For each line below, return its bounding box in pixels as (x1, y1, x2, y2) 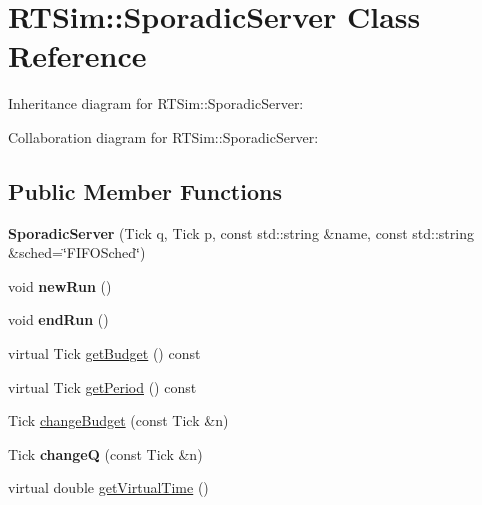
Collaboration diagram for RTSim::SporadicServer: (8, 126, 319, 147)
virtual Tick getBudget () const (8, 343, 201, 364)
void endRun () (8, 309, 109, 330)
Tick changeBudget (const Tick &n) (8, 410, 229, 431)
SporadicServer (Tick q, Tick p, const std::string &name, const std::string (8, 222, 474, 243)
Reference (8, 35, 147, 76)
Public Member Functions (8, 175, 282, 206)
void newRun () (8, 275, 112, 296)
